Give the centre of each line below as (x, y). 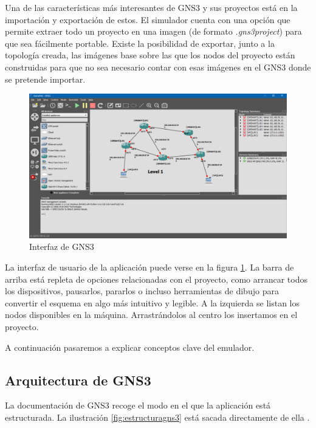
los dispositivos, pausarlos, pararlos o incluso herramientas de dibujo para (142, 291)
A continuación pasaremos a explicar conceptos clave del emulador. (130, 347)
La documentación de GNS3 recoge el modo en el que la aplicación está (138, 405)
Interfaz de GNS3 (62, 247)
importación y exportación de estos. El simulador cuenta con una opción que (148, 19)
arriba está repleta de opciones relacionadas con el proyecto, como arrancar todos (156, 279)
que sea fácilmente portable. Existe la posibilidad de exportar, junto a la (140, 43)
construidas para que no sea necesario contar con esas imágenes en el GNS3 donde (158, 67)
